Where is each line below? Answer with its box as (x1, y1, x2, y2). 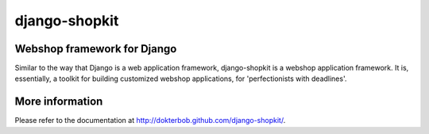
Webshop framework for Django (14, 42, 177, 56)
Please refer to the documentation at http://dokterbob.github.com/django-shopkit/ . (14, 116, 286, 125)
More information (14, 95, 103, 109)
